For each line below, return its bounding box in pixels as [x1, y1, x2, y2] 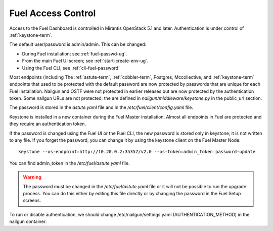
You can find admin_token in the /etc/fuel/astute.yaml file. [9, 160, 130, 166]
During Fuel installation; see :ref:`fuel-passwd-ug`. [22, 50, 127, 56]
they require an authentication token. [9, 121, 86, 127]
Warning [23, 174, 41, 180]
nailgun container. [9, 218, 47, 224]
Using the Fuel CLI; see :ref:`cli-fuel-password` [22, 65, 120, 71]
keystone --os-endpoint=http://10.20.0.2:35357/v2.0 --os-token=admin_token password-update [18, 149, 256, 155]
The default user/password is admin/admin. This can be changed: [9, 41, 147, 47]
